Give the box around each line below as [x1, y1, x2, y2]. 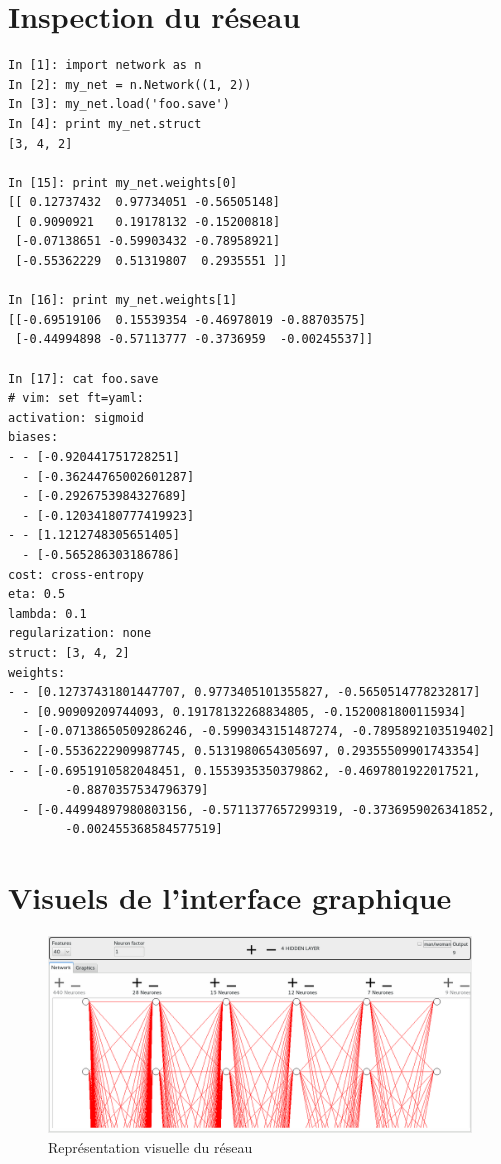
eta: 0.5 [8, 587, 66, 602]
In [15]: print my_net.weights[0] [8, 175, 238, 190]
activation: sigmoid [8, 410, 145, 425]
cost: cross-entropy [8, 567, 145, 582]
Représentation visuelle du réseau [48, 1136, 253, 1157]
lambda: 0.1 [8, 606, 87, 621]
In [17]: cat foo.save [8, 371, 159, 386]
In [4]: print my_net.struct [8, 116, 202, 131]
